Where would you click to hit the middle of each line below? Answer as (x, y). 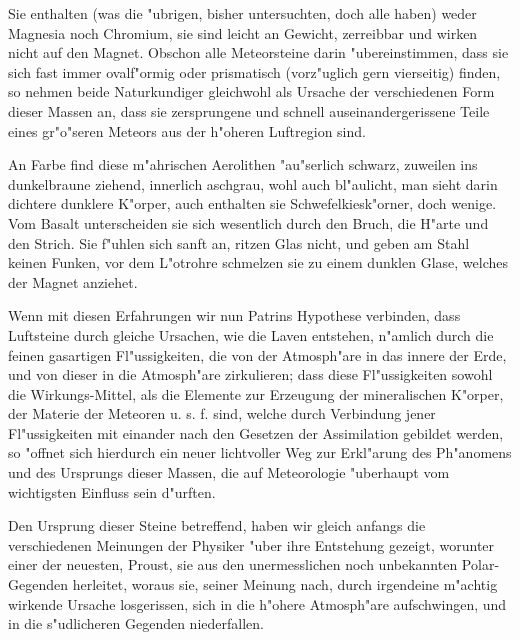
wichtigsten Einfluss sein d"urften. (112, 491)
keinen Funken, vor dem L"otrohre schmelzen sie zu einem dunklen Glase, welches (258, 262)
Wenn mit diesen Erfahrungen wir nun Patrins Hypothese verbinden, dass (234, 315)
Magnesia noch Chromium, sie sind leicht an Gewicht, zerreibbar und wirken (243, 32)
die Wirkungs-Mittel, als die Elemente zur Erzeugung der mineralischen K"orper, (256, 393)
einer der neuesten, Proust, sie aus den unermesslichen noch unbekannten (233, 564)
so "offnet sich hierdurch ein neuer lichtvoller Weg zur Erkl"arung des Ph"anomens (260, 452)
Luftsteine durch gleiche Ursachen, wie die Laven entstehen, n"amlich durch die (251, 334)
